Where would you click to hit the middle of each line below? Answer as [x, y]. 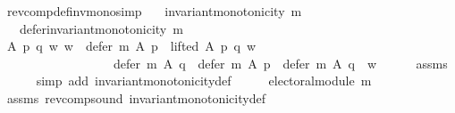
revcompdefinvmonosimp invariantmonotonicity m [154, 11]
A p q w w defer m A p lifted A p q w [131, 46]
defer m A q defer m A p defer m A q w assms [280, 63]
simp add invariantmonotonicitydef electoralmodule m [204, 81]
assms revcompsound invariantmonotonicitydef [136, 97]
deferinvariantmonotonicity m [101, 28]
